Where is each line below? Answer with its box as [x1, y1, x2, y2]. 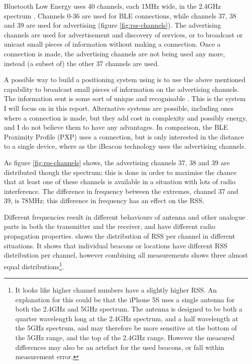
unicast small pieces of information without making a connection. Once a [4, 39, 221, 49]
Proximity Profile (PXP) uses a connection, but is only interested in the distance [4, 131, 244, 141]
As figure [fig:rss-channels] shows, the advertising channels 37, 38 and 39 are [4, 157, 230, 167]
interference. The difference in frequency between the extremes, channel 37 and [4, 186, 238, 196]
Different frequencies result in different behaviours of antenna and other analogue [4, 211, 245, 222]
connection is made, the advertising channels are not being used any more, [4, 48, 225, 58]
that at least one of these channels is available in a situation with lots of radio [4, 176, 236, 187]
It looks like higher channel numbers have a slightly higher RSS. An [15, 285, 217, 295]
